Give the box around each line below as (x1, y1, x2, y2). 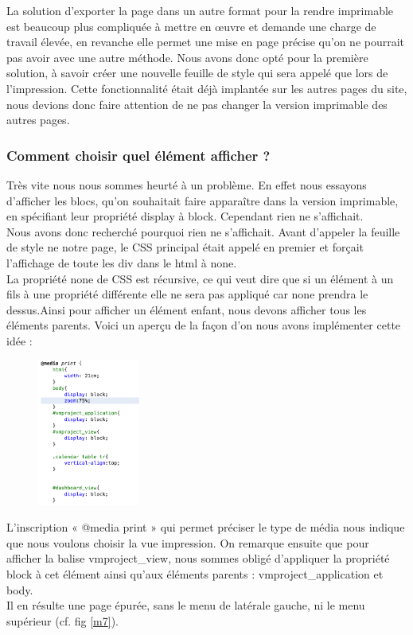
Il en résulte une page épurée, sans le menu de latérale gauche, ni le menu (6, 597, 365, 614)
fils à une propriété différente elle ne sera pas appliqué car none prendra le (6, 286, 368, 302)
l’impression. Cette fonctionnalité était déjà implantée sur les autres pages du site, (6, 80, 407, 96)
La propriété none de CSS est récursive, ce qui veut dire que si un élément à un (6, 270, 394, 286)
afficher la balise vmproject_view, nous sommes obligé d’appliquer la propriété (6, 550, 390, 567)
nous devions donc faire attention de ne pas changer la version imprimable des (6, 95, 388, 112)
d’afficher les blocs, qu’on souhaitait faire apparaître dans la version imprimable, (6, 192, 399, 208)
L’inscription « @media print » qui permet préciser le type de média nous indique (6, 519, 405, 536)
